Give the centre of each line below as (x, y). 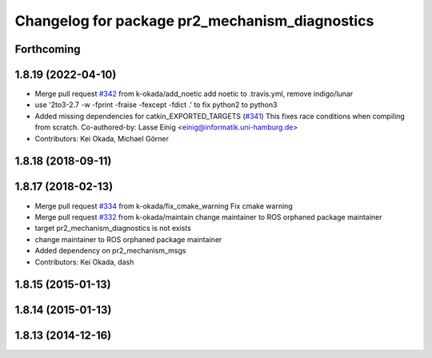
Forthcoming (48, 49)
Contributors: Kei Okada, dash (84, 262)
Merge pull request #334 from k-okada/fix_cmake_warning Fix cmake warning (164, 206)
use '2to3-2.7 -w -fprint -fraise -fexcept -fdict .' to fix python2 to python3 (156, 105)
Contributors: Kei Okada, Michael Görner (102, 138)
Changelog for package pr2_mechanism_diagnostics (194, 21)
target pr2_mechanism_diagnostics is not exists (113, 229)
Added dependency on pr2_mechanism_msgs (110, 251)
